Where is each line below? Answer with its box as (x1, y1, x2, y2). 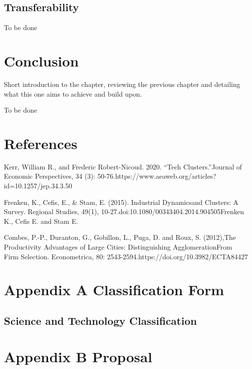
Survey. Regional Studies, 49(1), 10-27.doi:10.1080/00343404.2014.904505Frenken (4, 206, 244, 217)
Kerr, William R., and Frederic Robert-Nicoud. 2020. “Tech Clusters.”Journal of (4, 161, 242, 171)
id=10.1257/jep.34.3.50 (4, 181, 72, 191)
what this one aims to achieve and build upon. (4, 88, 142, 99)
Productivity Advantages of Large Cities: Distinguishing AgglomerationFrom (4, 241, 232, 252)
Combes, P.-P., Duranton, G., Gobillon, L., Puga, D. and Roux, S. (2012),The (4, 232, 236, 242)
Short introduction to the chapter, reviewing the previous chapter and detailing (4, 79, 240, 89)
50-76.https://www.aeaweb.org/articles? (97, 171, 217, 181)
